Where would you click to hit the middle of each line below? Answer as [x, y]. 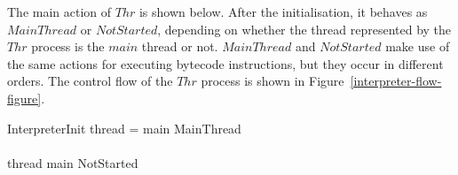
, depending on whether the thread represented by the [304, 29]
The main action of [59, 11]
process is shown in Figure [272, 81]
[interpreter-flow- [396, 81]
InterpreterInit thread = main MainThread [124, 128]
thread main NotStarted [73, 162]
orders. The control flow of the [90, 81]
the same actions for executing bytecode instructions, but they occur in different [225, 63]
